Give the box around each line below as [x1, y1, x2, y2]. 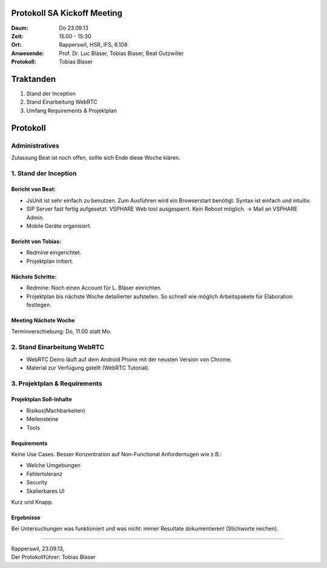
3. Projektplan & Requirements [11, 379, 102, 388]
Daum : [11, 24, 28, 32]
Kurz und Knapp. [11, 498, 53, 505]
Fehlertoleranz [26, 470, 63, 478]
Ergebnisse [11, 514, 41, 521]
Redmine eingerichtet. [26, 249, 82, 256]
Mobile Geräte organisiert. [26, 222, 92, 230]
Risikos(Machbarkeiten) [26, 407, 86, 414]
